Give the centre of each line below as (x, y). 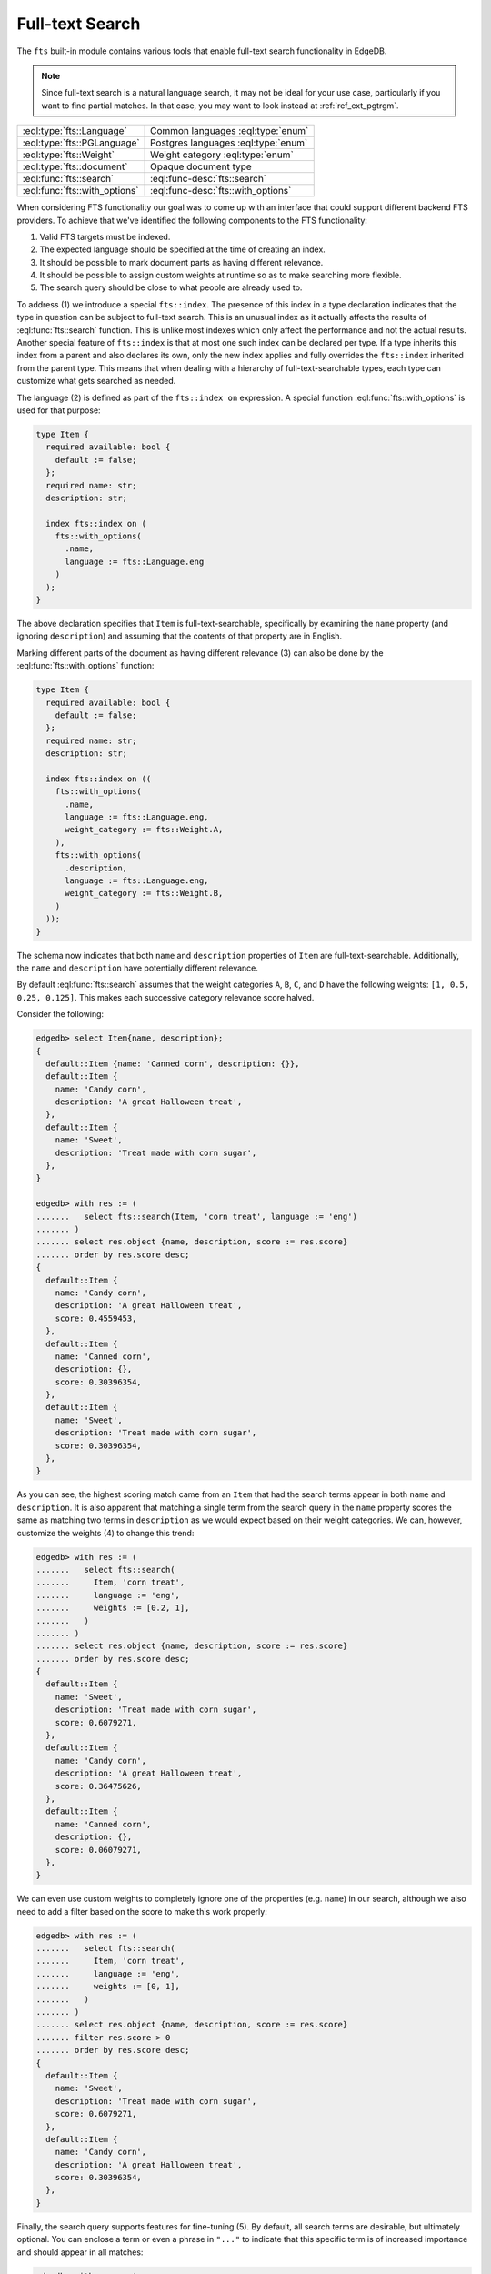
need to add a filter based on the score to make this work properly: (142, 1911)
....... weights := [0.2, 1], (113, 1608)
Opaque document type (201, 166)
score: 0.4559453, (96, 1318)
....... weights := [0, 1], (108, 1987)
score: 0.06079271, (99, 1850)
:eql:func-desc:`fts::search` (209, 179)
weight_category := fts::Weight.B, (144, 893)
